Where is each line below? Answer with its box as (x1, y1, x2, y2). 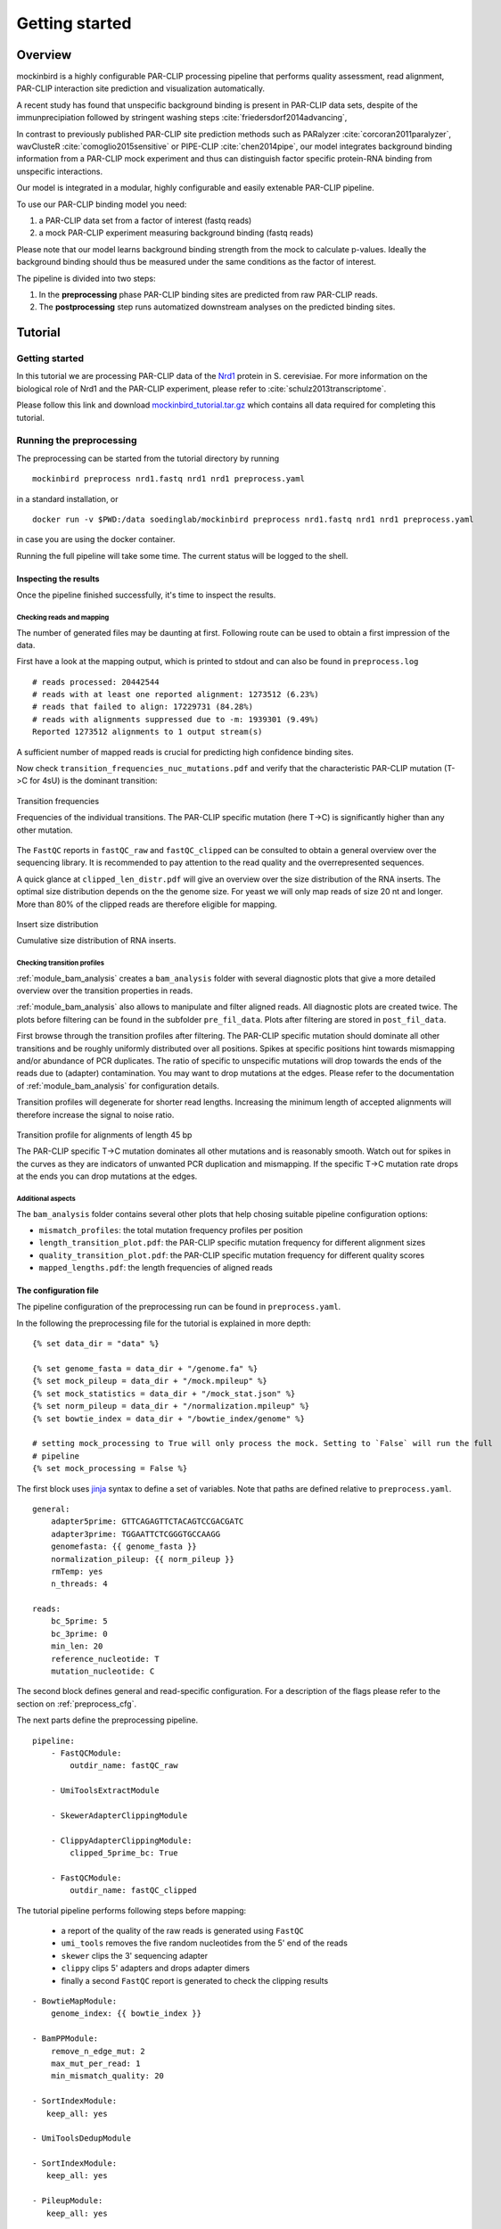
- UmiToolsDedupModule (32, 2134, 132, 2143)
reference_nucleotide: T (50, 1654, 160, 1664)
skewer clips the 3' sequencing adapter (61, 1950, 209, 1961)
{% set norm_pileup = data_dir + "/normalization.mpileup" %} (32, 1401, 310, 1411)
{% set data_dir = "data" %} (32, 1338, 160, 1349)
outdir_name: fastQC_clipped (70, 1886, 198, 1896)
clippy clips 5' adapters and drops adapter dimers (61, 1962, 250, 1974)
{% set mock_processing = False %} (32, 1463, 188, 1474)
